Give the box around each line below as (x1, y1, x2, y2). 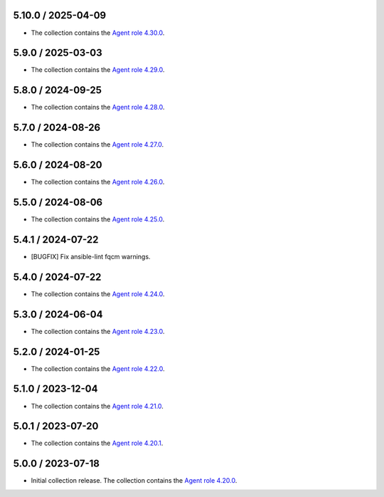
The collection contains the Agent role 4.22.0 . (31, 364, 165, 373)
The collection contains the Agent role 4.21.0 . (31, 402, 164, 410)
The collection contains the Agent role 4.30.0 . (31, 28, 165, 37)
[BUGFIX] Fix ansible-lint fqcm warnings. (31, 252, 151, 261)
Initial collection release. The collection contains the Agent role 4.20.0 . (31, 476, 238, 485)
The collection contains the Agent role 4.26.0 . (31, 178, 165, 187)
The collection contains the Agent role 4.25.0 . (31, 215, 165, 224)
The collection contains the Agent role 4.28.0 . (31, 103, 165, 112)
